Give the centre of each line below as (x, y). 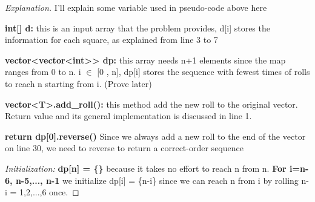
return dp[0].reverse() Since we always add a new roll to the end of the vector (155, 136)
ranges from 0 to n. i (43, 72)
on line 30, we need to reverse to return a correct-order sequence (124, 148)
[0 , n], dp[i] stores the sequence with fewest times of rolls (204, 72)
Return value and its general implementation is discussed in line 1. (128, 116)
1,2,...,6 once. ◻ (49, 192)
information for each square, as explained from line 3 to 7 (111, 40)
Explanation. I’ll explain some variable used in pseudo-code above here (136, 7)
